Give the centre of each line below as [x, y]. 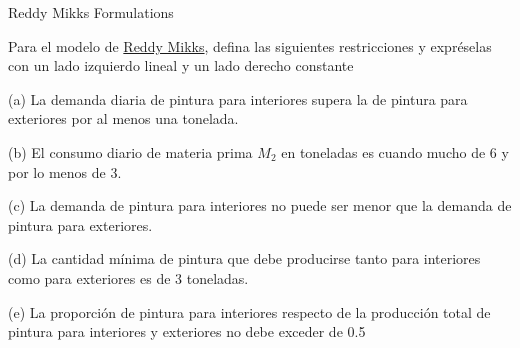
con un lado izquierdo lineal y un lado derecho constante [181, 65]
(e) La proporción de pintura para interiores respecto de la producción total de [249, 311]
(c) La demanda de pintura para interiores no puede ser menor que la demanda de [260, 205]
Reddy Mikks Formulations [91, 12]
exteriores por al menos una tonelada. [123, 118]
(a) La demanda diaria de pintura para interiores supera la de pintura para [238, 98]
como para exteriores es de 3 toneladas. [128, 277]
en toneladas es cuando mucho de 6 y [395, 151]
